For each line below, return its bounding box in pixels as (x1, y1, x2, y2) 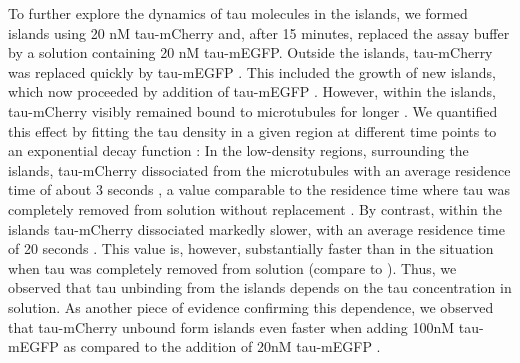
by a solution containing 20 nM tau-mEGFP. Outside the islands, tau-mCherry (8, 42, 493, 63)
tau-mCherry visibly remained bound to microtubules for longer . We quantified (8, 100, 498, 121)
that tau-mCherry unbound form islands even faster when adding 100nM (8, 316, 455, 337)
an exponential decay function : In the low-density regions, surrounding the (8, 140, 469, 161)
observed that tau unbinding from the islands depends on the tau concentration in (8, 277, 512, 298)
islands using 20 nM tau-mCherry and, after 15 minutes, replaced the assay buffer (8, 22, 510, 43)
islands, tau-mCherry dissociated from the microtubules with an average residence (8, 159, 511, 180)
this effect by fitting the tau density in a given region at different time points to (8, 120, 497, 141)
